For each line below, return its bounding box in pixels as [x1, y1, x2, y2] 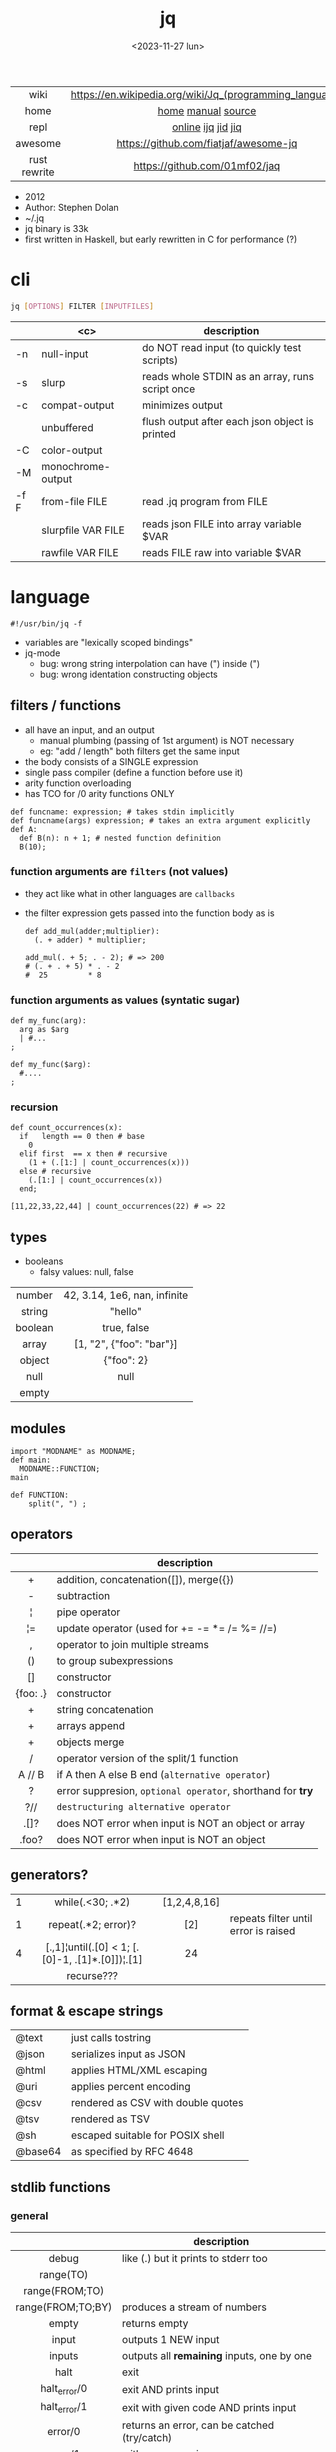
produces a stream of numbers [121, 2300, 267, 2314]
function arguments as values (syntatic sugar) [10, 993, 241, 1007]
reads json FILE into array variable [141, 517, 302, 531]
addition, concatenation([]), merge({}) [56, 1572, 235, 1586]
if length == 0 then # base [19, 1132, 145, 1142]
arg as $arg [19, 1025, 70, 1035]
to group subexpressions [56, 1653, 174, 1667]
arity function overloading [24, 777, 132, 789]
